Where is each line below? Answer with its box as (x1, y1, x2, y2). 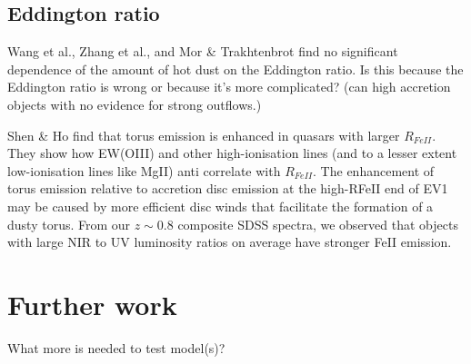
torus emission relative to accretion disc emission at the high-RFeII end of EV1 (7, 179, 448, 198)
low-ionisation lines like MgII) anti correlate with (7, 161, 281, 180)
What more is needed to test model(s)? (7, 338, 225, 357)
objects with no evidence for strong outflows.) (7, 94, 262, 113)
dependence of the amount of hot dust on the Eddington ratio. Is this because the (7, 59, 464, 78)
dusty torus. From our (7, 214, 131, 233)
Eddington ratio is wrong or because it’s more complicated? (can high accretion (7, 77, 451, 96)
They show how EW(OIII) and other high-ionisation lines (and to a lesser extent (7, 143, 457, 162)
